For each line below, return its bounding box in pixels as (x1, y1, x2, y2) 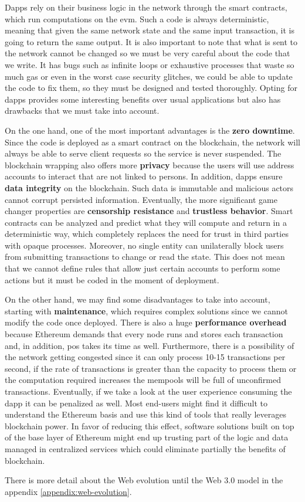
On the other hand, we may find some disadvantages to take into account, (5, 293, 270, 306)
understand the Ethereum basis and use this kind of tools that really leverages (5, 408, 287, 420)
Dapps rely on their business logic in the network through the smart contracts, (5, 1, 287, 13)
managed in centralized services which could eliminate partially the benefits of (5, 442, 286, 454)
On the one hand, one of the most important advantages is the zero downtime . (5, 124, 295, 136)
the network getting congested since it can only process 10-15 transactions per (5, 351, 286, 363)
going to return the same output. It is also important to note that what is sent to (5, 35, 298, 48)
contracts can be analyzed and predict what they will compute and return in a (5, 216, 287, 228)
